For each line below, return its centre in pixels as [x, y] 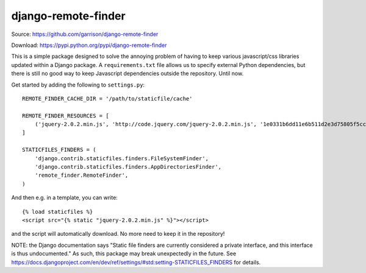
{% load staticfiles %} [58, 211]
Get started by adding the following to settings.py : [78, 85]
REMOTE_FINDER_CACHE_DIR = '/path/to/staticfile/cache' [107, 98]
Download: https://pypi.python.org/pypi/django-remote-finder [89, 45]
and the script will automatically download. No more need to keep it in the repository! [118, 234]
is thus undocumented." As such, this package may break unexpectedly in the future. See [124, 253]
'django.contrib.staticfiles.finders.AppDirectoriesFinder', [128, 167]
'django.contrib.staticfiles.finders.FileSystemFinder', [121, 158]
